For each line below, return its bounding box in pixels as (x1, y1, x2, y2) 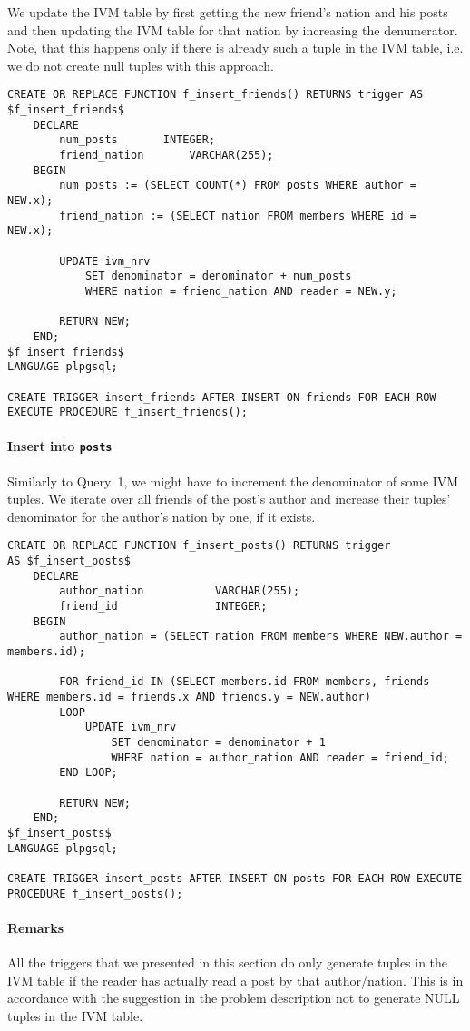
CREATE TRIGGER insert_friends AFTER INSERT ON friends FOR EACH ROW (7, 390, 436, 404)
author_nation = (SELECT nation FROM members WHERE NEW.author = (59, 630, 463, 643)
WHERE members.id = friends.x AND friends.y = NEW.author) (7, 691, 371, 704)
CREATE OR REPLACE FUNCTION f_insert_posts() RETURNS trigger (7, 539, 391, 553)
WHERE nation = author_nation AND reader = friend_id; (111, 751, 449, 764)
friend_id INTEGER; (59, 600, 268, 614)
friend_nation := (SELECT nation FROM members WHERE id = (59, 209, 417, 222)
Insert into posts (7, 437, 113, 456)
